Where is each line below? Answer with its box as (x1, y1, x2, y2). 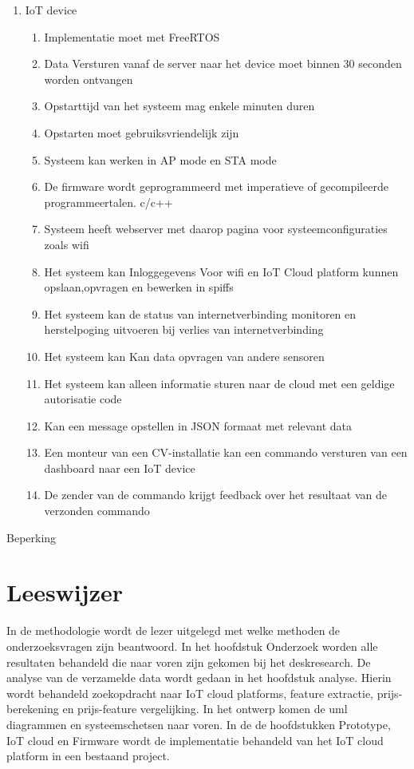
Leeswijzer (6, 576, 123, 608)
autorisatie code (44, 390, 122, 407)
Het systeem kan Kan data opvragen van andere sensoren (44, 347, 325, 364)
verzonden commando (44, 502, 150, 519)
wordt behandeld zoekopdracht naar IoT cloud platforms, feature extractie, (6, 684, 374, 701)
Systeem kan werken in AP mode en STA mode (44, 151, 277, 168)
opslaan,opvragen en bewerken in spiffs (44, 279, 234, 295)
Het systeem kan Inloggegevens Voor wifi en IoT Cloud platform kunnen (44, 263, 399, 279)
